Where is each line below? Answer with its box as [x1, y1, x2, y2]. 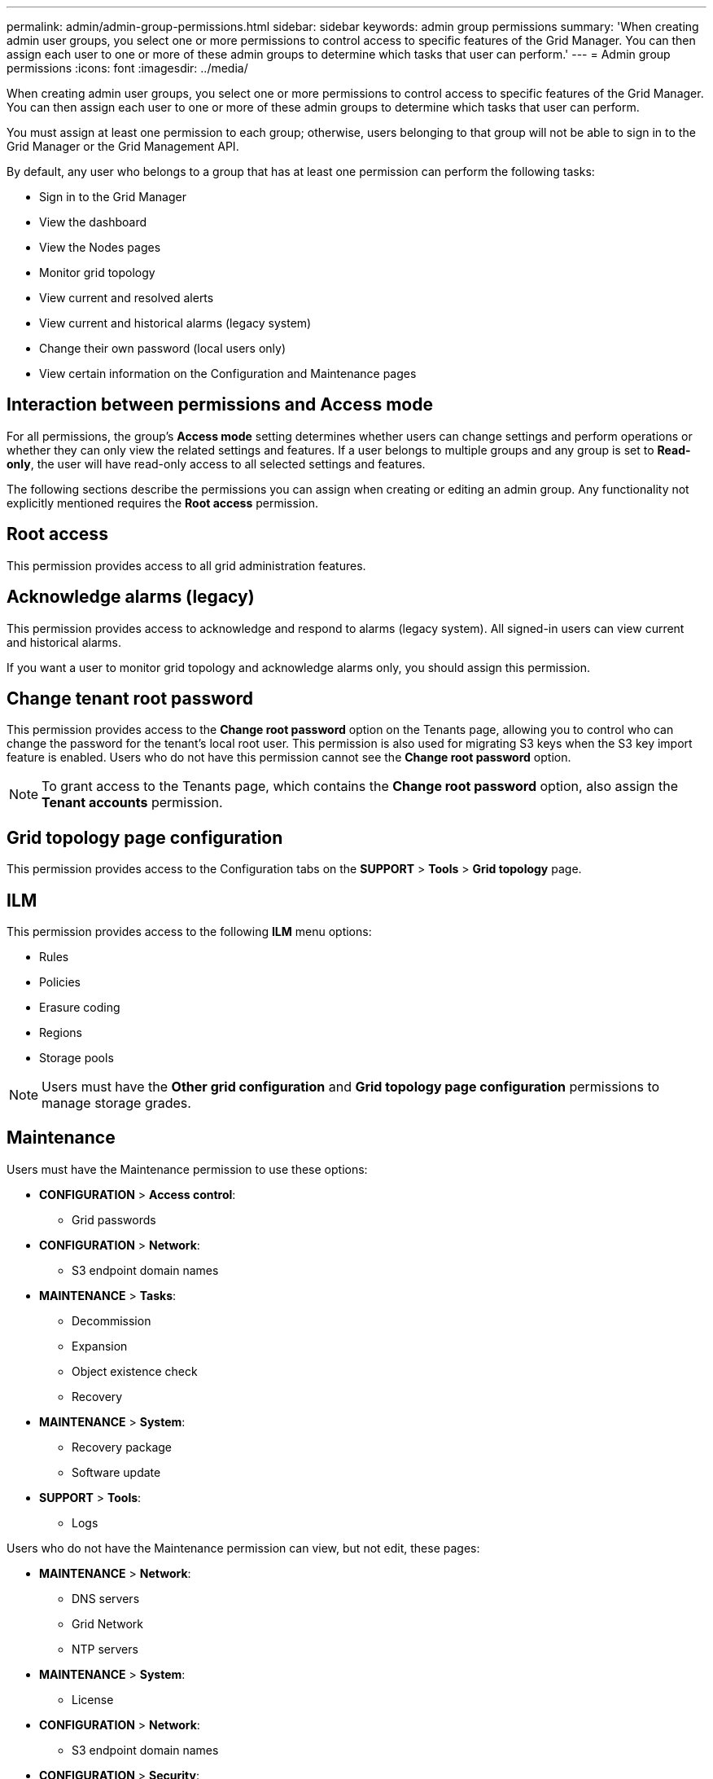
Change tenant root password [7, 687, 253, 709]
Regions [39, 1026, 82, 1040]
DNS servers [72, 1591, 140, 1605]
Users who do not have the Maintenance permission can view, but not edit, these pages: [7, 1540, 480, 1555]
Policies [39, 975, 81, 990]
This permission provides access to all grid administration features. [7, 558, 366, 573]
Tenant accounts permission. [42, 794, 223, 811]
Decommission [72, 1313, 151, 1328]
